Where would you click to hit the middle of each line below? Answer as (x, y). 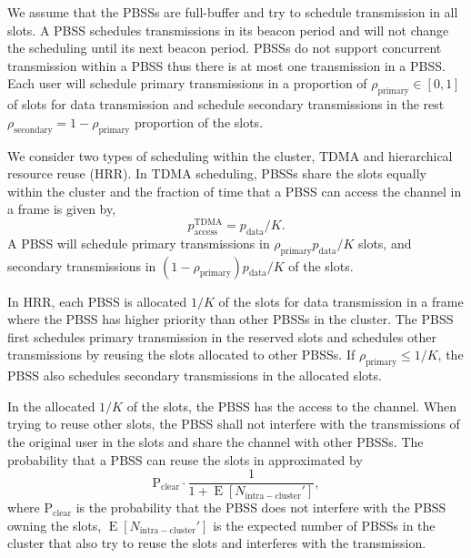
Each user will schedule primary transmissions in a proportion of (187, 83)
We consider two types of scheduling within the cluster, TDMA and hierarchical (230, 155)
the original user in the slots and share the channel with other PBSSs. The (215, 441)
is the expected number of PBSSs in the (324, 525)
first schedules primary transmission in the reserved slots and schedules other (222, 336)
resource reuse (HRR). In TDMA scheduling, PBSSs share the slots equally (217, 173)
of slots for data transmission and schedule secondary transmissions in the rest (226, 104)
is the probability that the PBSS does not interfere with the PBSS (261, 507)
